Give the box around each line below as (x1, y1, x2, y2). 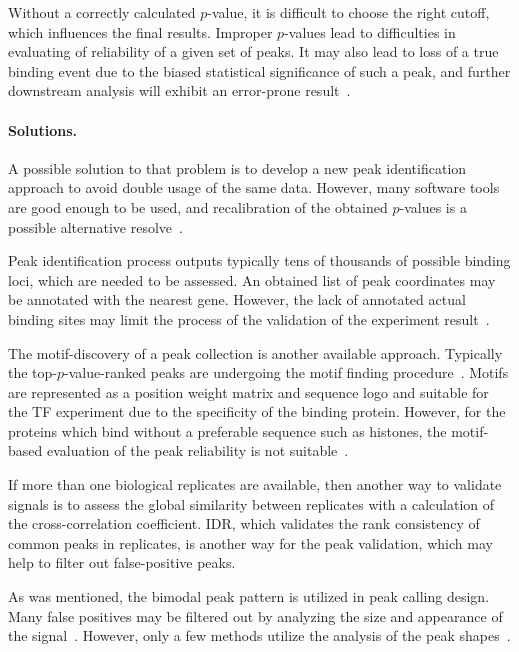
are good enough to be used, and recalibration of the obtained (8, 196, 388, 217)
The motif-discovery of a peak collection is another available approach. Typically (8, 342, 503, 363)
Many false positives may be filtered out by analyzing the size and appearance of (8, 605, 503, 626)
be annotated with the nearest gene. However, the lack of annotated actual (8, 289, 466, 310)
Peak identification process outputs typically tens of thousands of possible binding (8, 250, 511, 271)
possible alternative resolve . (8, 216, 183, 237)
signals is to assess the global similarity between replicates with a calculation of (8, 493, 495, 514)
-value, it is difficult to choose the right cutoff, (207, 2, 490, 22)
